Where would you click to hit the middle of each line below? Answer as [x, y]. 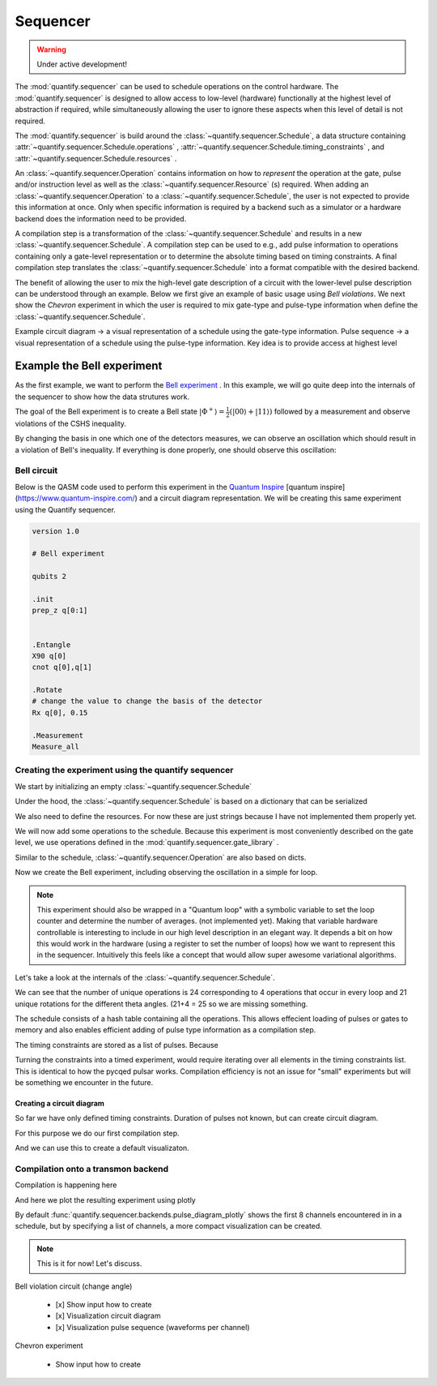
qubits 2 [49, 577]
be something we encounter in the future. [84, 1082]
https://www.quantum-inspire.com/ [76, 498]
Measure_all [56, 747]
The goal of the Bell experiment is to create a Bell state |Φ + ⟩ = [120, 411]
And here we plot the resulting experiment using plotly [105, 1199]
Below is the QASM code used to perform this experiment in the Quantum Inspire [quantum [167, 487]
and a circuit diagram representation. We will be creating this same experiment [270, 498]
